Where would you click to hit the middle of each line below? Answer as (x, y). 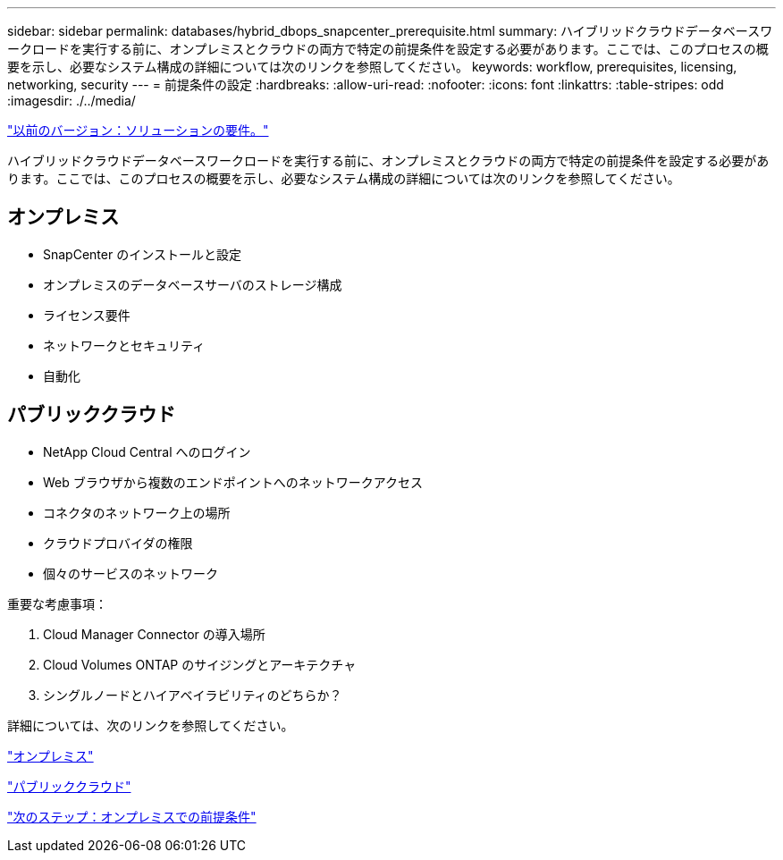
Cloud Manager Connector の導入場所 (154, 634)
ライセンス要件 (87, 315)
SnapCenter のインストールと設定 (142, 254)
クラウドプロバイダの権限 (118, 543)
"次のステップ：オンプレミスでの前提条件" (132, 816)
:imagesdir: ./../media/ (72, 101)
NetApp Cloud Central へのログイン (147, 451)
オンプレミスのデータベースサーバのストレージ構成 (193, 284)
